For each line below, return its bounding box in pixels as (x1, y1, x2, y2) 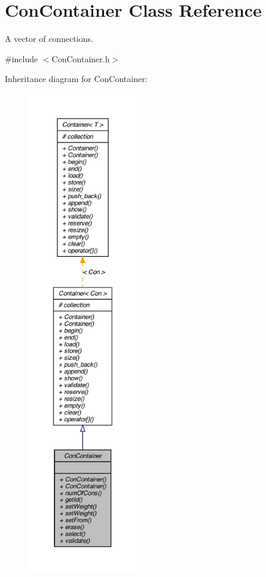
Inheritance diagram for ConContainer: (5, 72, 148, 85)
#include (5, 52, 38, 65)
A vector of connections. (5, 32, 93, 45)
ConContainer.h (51, 52, 110, 65)
